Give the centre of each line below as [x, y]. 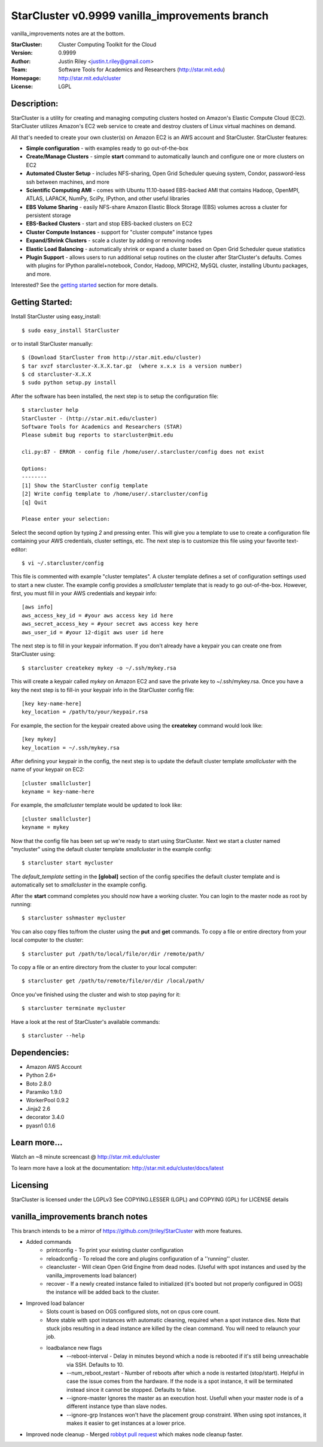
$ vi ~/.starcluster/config [63, 563]
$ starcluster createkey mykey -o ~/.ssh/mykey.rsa [99, 668]
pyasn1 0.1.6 [41, 1125]
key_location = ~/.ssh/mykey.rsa [71, 747]
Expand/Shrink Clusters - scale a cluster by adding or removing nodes [114, 240]
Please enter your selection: [66, 519]
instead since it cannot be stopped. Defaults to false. [132, 1389]
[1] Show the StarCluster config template [85, 485]
